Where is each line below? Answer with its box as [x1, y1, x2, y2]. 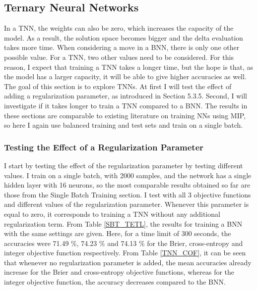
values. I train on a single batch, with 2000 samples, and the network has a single [4, 170, 252, 180]
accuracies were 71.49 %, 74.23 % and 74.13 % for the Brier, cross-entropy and [4, 238, 243, 248]
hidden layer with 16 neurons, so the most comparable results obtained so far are [4, 180, 251, 190]
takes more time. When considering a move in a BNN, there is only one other [4, 42, 240, 52]
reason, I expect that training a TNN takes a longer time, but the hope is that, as [4, 61, 254, 72]
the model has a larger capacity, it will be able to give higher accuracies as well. [4, 71, 247, 82]
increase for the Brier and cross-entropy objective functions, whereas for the [4, 267, 235, 277]
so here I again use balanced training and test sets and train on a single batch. [4, 120, 243, 130]
